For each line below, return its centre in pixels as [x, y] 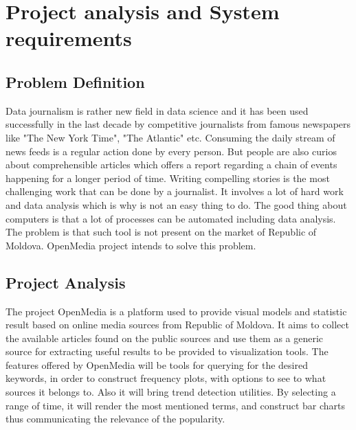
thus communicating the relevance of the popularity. [115, 419]
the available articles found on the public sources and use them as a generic [165, 338]
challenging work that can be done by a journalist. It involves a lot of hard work [175, 191]
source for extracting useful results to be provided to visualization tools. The [167, 351]
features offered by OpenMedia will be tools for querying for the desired [157, 364]
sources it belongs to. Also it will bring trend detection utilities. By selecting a [171, 392]
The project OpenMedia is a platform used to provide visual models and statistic [176, 311]
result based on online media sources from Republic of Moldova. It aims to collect [177, 325]
